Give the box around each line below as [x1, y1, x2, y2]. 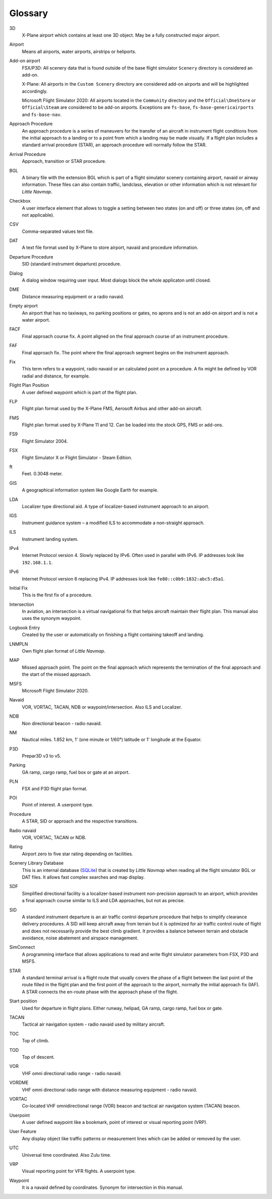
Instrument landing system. [22, 536, 79, 542]
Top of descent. [22, 1054, 55, 1060]
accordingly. [22, 88, 48, 94]
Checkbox [9, 198, 31, 204]
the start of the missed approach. [22, 671, 92, 677]
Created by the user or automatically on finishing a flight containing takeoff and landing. [22, 632, 205, 638]
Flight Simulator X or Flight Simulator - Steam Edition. [22, 454, 132, 461]
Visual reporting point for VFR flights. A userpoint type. [22, 1168, 136, 1174]
